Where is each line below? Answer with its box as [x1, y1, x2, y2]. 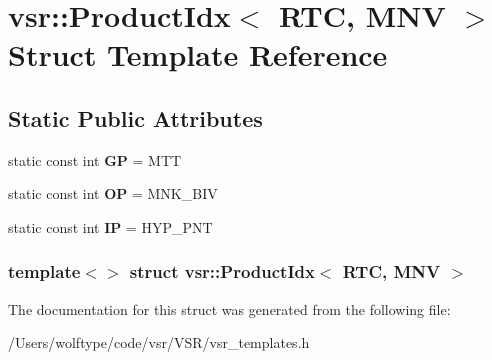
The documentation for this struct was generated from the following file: [8, 298, 451, 319]
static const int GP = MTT [8, 149, 182, 170]
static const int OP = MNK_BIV [8, 183, 218, 204]
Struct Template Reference [8, 34, 388, 75]
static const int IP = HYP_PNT [8, 216, 213, 237]
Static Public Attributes [8, 102, 263, 133]
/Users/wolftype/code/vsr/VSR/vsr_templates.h [8, 332, 310, 353]
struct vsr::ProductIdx [129, 259, 315, 284]
